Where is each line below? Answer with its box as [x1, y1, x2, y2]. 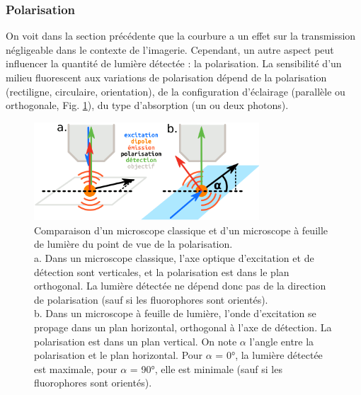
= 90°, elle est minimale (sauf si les [130, 361, 282, 376]
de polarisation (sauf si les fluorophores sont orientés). [34, 292, 268, 307]
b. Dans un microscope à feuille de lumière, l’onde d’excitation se [34, 306, 316, 321]
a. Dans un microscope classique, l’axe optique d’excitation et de [34, 251, 314, 265]
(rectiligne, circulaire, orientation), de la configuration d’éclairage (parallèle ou [6, 84, 345, 98]
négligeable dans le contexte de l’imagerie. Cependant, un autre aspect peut [6, 42, 334, 57]
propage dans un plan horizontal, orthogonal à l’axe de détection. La [34, 319, 332, 334]
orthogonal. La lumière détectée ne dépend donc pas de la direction [34, 278, 326, 293]
